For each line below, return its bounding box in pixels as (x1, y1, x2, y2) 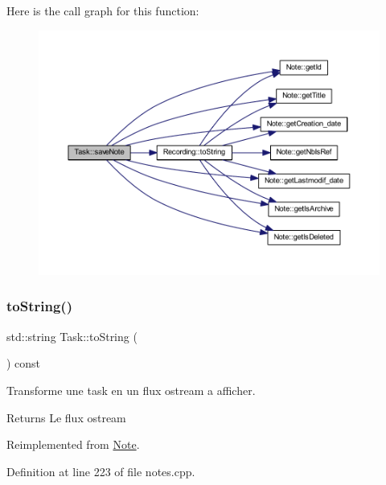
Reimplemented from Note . (6, 436, 140, 453)
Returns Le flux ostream (6, 409, 126, 425)
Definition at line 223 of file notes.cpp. (6, 462, 195, 479)
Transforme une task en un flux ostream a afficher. (6, 381, 256, 398)
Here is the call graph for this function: (6, 2, 199, 18)
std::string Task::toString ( (6, 327, 138, 344)
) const (6, 355, 41, 372)
